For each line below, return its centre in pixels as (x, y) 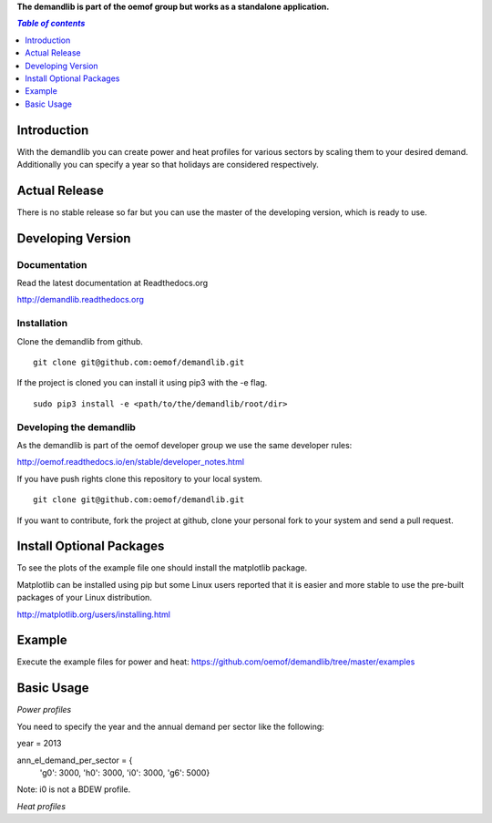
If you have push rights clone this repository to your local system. (140, 478)
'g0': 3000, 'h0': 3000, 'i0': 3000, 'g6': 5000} (125, 772)
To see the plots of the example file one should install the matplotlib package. (162, 568)
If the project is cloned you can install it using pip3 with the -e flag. (142, 383)
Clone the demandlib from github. (80, 341)
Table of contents (51, 24)
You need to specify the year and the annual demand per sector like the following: (171, 726)
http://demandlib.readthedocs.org (81, 300)
